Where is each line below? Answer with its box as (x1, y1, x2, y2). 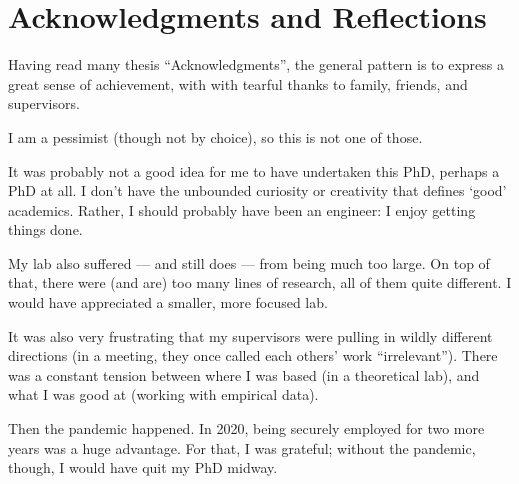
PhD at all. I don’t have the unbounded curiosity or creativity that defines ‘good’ (8, 180, 507, 201)
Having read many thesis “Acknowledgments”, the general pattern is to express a (8, 54, 505, 75)
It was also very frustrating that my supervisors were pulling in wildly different (8, 325, 493, 346)
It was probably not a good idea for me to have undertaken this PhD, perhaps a (8, 160, 500, 181)
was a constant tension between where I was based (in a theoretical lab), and (8, 364, 480, 385)
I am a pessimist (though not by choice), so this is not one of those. (8, 126, 423, 147)
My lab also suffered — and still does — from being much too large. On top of (8, 252, 490, 273)
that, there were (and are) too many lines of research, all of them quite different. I (8, 272, 512, 293)
